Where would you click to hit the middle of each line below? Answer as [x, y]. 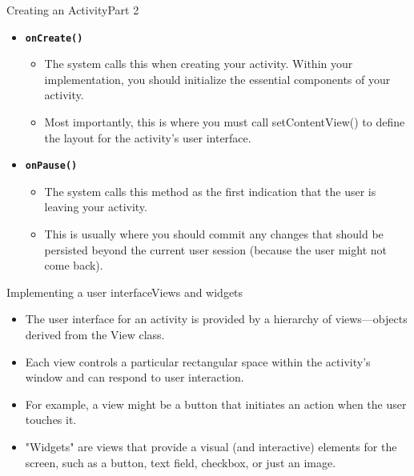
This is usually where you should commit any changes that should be [214, 234]
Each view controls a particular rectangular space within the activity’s [198, 361]
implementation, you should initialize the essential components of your [217, 79]
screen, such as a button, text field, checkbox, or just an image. [181, 462]
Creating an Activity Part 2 [73, 10]
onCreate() [54, 38]
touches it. [51, 420]
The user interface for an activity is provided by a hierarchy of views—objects [216, 319]
